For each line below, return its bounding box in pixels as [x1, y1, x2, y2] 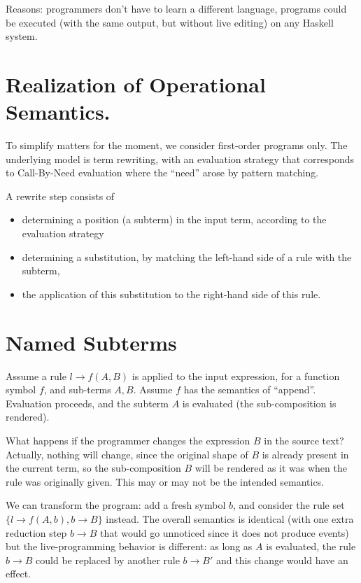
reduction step [6, 525, 67, 540]
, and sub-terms [43, 382, 111, 397]
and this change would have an [215, 552, 348, 567]
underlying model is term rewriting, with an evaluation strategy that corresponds [6, 151, 355, 166]
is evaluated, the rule [266, 539, 356, 554]
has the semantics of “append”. [183, 382, 316, 397]
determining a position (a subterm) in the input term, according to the [22, 212, 327, 227]
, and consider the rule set [232, 498, 345, 512]
